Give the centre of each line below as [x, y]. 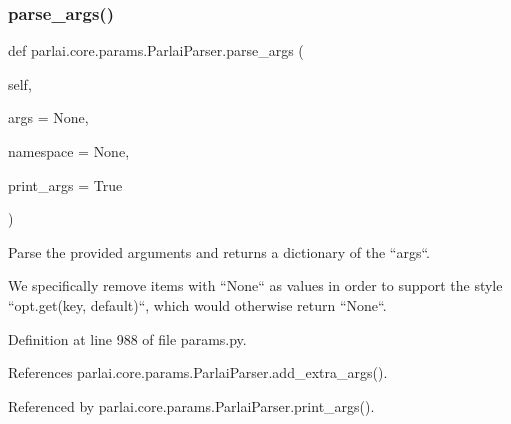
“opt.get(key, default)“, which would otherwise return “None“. [197, 304]
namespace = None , [69, 151]
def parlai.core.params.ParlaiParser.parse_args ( [156, 50]
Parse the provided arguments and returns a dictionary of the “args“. [219, 251]
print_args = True [65, 184]
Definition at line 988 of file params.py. [127, 338]
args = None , [48, 117]
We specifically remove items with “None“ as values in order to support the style [255, 285]
